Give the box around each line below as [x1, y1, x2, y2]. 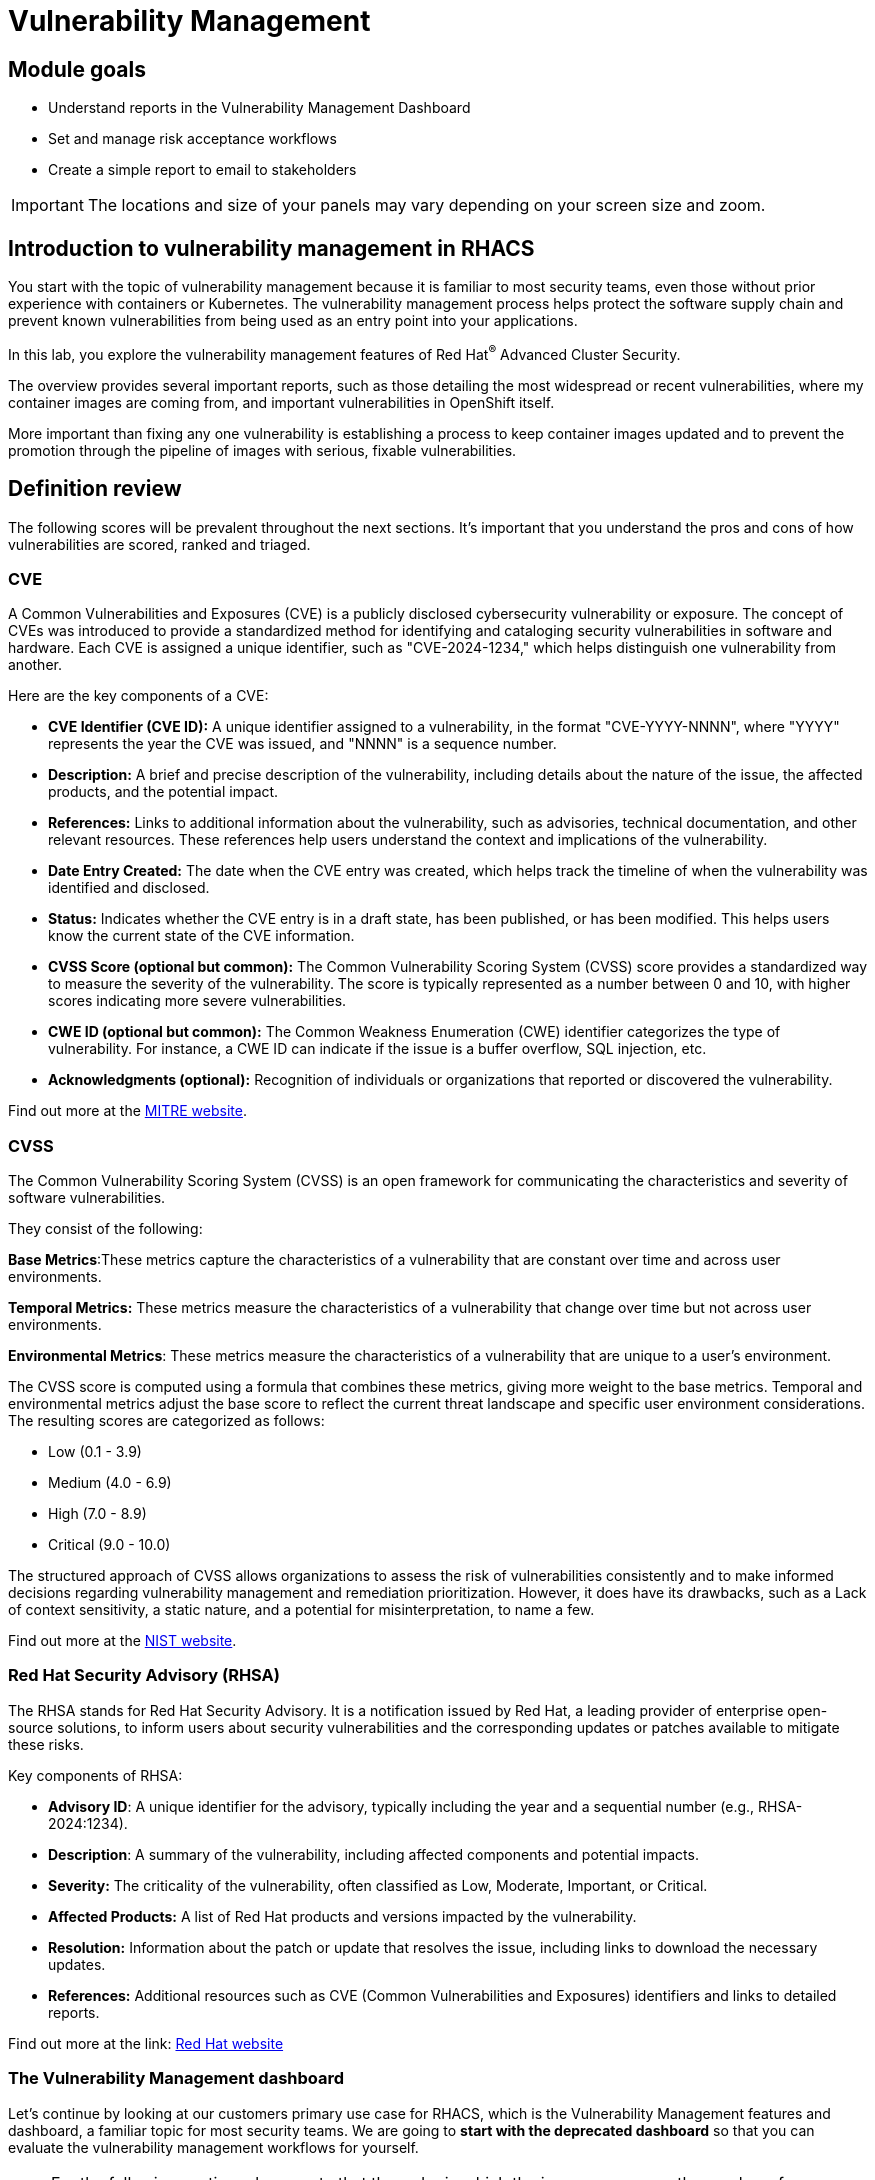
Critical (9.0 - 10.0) [48, 1536, 171, 1554]
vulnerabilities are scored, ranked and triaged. [8, 535, 311, 553]
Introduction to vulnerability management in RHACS [8, 235, 535, 261]
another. [8, 656, 62, 674]
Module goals [8, 56, 146, 82]
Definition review [8, 476, 182, 502]
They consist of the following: [8, 1220, 203, 1238]
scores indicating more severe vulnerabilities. [48, 992, 347, 1010]
